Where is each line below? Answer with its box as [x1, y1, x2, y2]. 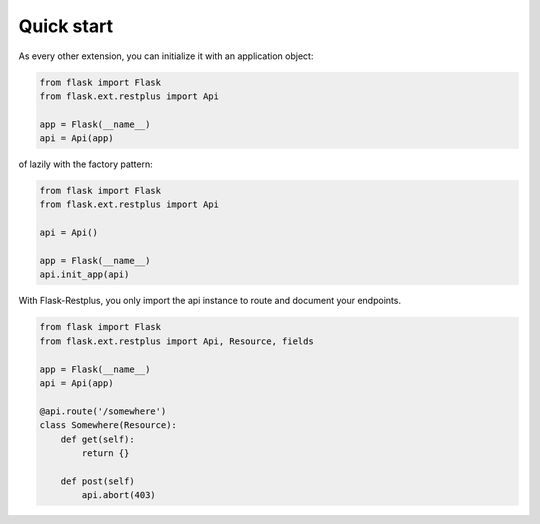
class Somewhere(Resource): [39, 420, 177, 431]
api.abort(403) [81, 490, 157, 501]
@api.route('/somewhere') [39, 405, 167, 417]
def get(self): [60, 433, 135, 445]
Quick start [18, 15, 114, 37]
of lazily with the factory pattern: [18, 158, 154, 170]
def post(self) [60, 475, 135, 487]
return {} [81, 447, 130, 459]
